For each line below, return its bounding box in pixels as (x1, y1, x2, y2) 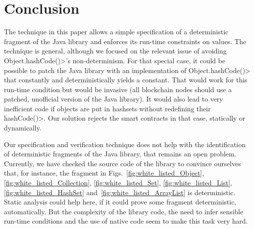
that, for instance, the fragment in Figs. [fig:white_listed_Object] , (4, 168, 204, 178)
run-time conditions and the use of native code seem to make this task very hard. (4, 216, 248, 226)
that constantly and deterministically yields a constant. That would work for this (4, 75, 248, 85)
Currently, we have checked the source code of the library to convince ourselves (4, 158, 241, 168)
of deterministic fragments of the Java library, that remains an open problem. (4, 149, 236, 159)
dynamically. (4, 123, 42, 133)
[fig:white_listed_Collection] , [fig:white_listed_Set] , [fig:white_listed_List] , (4, 178, 232, 188)
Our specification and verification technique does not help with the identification (4, 139, 246, 149)
